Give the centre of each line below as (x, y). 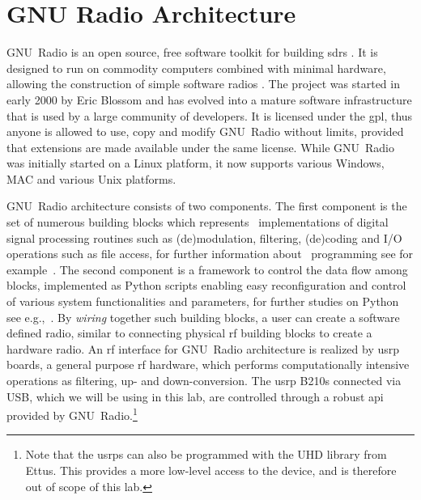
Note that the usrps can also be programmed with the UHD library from (206, 454)
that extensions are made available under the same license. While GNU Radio (200, 147)
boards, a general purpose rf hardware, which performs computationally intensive (208, 364)
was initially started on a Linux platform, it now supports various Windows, (196, 163)
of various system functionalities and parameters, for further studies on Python (203, 301)
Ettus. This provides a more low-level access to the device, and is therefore (211, 470)
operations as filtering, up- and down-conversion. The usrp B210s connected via (204, 380)
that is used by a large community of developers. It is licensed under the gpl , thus (210, 115)
